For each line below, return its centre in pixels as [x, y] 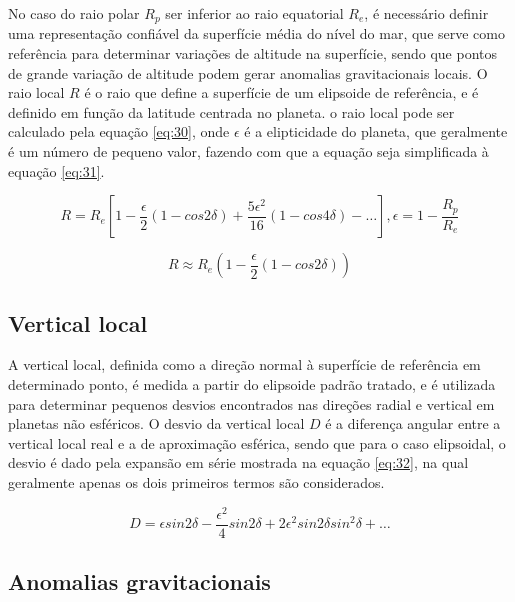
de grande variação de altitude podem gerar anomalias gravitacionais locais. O [248, 72]
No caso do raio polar [74, 13]
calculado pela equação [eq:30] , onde [119, 131]
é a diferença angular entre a [413, 423]
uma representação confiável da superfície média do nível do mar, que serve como [256, 33]
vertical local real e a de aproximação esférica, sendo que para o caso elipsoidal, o [257, 442]
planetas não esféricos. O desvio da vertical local [156, 423]
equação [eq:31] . [56, 170]
